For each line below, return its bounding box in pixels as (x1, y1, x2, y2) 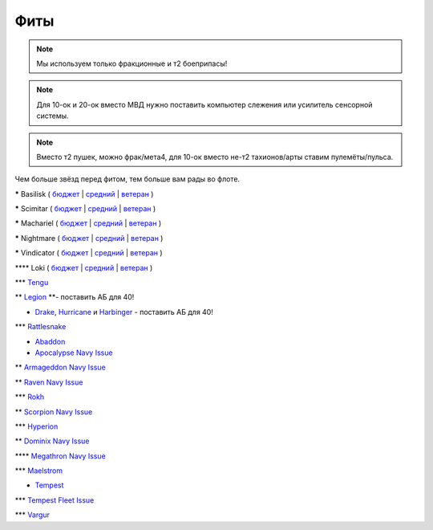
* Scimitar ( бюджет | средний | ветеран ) (14, 204, 156, 214)
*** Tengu (14, 278, 49, 287)
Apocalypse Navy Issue (34, 348, 113, 357)
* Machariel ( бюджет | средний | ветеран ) (14, 218, 162, 228)
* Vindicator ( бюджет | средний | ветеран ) (14, 248, 164, 258)
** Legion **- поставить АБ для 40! (14, 292, 135, 302)
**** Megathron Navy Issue (14, 450, 106, 461)
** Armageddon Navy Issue (14, 362, 106, 373)
